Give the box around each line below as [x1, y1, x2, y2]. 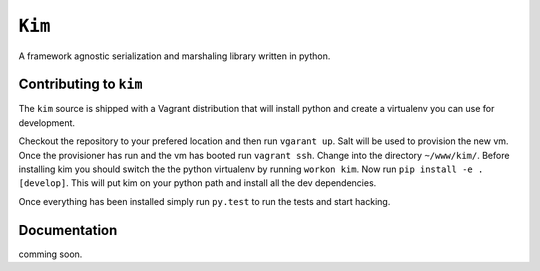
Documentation [18, 221, 118, 239]
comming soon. [18, 248, 83, 260]
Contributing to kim [18, 76, 143, 93]
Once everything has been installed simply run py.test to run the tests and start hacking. [18, 195, 391, 207]
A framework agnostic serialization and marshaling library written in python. [18, 50, 331, 62]
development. [18, 116, 75, 129]
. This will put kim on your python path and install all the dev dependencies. [65, 177, 377, 189]
